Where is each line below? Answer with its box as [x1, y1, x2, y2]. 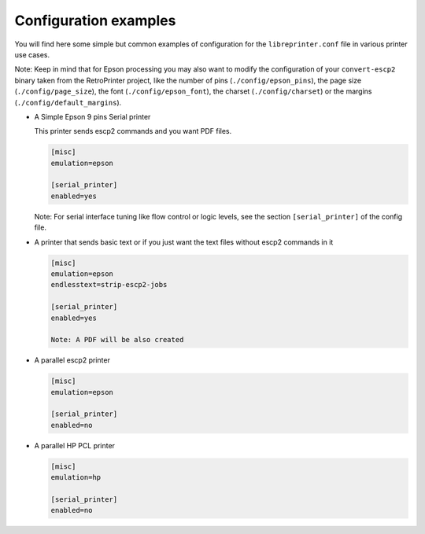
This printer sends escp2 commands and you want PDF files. [34, 127, 232, 136]
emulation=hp [50, 473, 102, 482]
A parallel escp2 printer [34, 355, 110, 365]
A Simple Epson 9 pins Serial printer [34, 112, 151, 121]
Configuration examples [14, 12, 176, 29]
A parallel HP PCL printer [34, 440, 116, 450]
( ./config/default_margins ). [14, 98, 122, 107]
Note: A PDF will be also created [50, 335, 184, 344]
